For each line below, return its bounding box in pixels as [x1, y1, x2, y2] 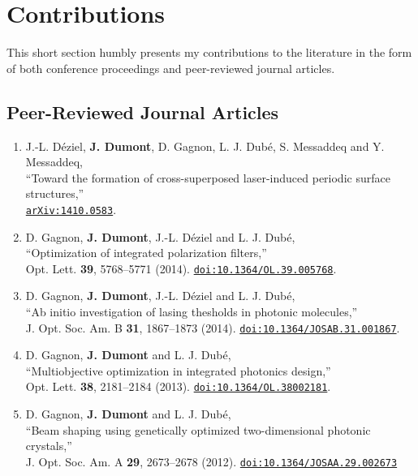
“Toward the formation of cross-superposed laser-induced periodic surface [25, 169, 390, 186]
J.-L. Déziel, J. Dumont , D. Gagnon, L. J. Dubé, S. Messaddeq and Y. [25, 137, 385, 154]
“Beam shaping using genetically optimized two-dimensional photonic [25, 421, 371, 438]
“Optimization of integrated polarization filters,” [25, 244, 267, 261]
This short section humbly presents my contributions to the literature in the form [6, 44, 412, 61]
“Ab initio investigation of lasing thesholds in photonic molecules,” [25, 302, 358, 319]
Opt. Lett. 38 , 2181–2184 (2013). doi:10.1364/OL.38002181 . [25, 378, 331, 395]
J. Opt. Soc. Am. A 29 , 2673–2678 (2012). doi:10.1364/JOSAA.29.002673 [25, 452, 398, 470]
